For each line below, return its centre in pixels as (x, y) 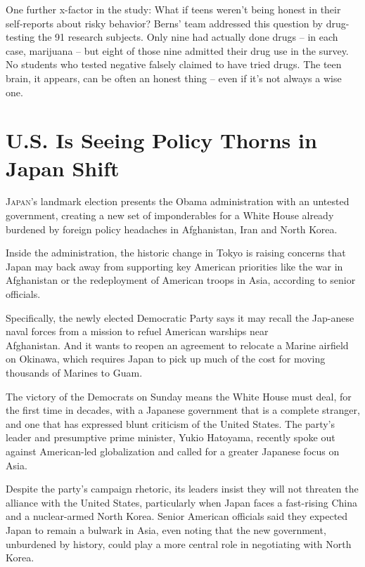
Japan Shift (63, 168)
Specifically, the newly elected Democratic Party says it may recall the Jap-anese (180, 317)
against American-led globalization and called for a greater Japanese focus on (173, 451)
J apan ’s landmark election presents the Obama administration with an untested (178, 201)
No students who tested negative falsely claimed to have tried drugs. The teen (174, 64)
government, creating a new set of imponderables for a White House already (170, 215)
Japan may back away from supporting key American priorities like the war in (174, 266)
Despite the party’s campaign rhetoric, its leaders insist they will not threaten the (182, 489)
